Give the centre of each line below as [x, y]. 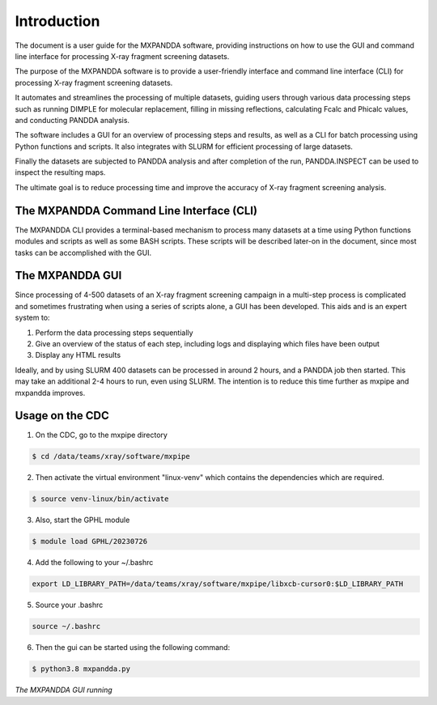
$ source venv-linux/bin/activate [100, 499]
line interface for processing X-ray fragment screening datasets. [122, 56]
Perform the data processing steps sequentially [114, 333]
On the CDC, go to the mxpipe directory [101, 435]
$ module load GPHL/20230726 [90, 541]
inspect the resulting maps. [60, 172]
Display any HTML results [78, 355]
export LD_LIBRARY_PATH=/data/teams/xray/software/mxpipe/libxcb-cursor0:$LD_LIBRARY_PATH [218, 584]
